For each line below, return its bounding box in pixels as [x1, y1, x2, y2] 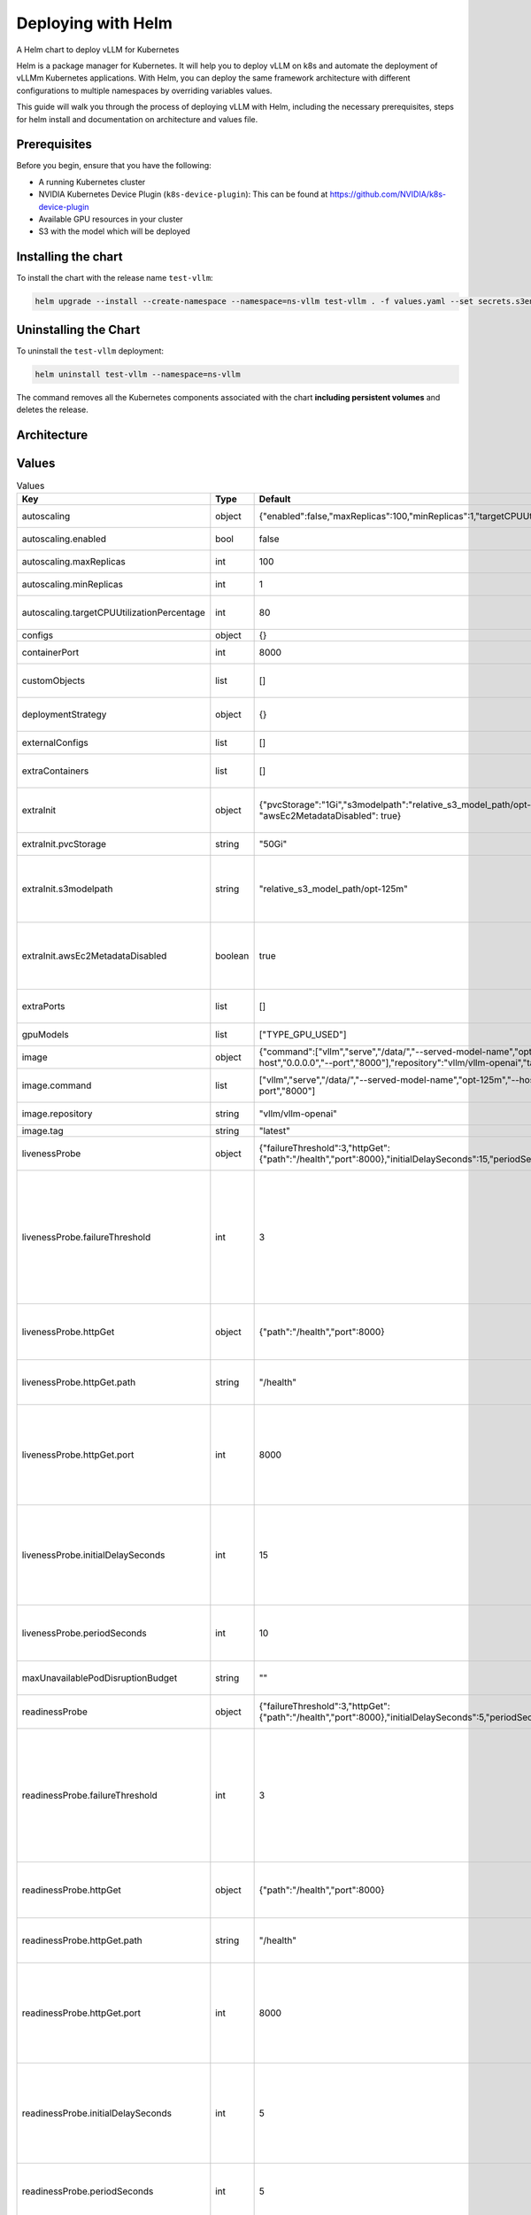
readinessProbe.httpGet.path [21, 1934, 143, 1947]
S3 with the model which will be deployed [38, 226, 190, 237]
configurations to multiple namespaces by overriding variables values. [16, 85, 273, 96]
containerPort [21, 647, 80, 659]
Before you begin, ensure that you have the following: [16, 160, 212, 171]
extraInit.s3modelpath [21, 882, 114, 895]
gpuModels [21, 1029, 70, 1041]
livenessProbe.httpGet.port [21, 1449, 135, 1461]
